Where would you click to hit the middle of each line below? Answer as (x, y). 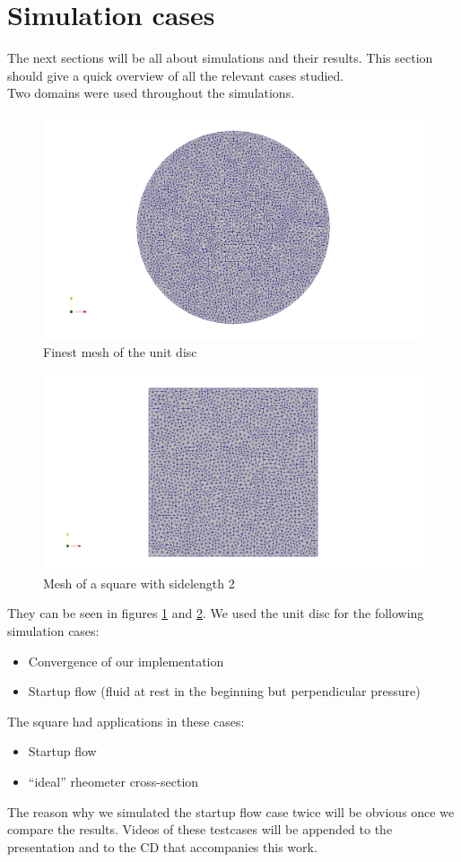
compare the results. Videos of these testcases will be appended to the (200, 829)
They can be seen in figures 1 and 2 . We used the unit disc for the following (216, 613)
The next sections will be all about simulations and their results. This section (220, 58)
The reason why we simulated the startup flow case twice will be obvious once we (231, 811)
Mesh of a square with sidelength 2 (139, 583)
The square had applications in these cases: (126, 721)
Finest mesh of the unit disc (120, 352)
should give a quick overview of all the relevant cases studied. (176, 75)
